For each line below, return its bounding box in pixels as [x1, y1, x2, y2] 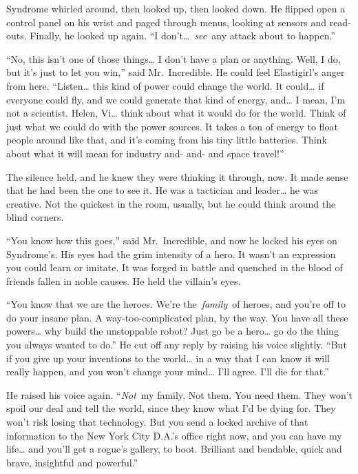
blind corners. [6, 210, 64, 224]
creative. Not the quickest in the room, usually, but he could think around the [6, 196, 336, 210]
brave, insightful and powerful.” [6, 455, 138, 469]
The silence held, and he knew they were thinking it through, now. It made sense [6, 169, 348, 184]
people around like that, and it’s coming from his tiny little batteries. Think [6, 132, 327, 147]
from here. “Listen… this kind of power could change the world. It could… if [6, 78, 324, 92]
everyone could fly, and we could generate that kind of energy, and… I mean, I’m [6, 92, 346, 106]
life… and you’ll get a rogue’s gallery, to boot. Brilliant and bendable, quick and [6, 442, 342, 456]
